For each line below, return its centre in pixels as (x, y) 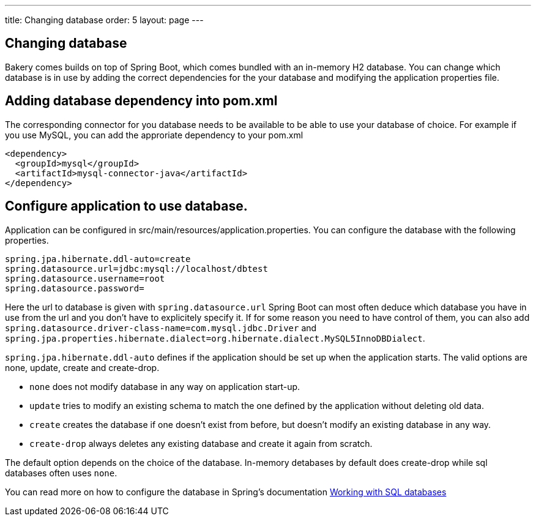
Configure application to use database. (126, 206)
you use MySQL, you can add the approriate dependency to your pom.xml (154, 135)
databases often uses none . (61, 473)
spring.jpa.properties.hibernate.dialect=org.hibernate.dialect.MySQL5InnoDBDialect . (215, 338)
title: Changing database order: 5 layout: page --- (104, 20)
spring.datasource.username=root (85, 278)
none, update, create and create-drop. (82, 367)
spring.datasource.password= (75, 288)
